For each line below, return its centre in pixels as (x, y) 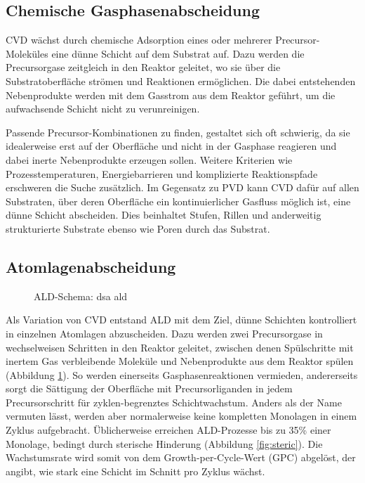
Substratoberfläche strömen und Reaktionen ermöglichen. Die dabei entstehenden (181, 80)
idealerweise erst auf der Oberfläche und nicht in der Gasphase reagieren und (171, 146)
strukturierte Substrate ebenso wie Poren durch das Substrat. (138, 228)
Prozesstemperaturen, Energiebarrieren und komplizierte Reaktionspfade (162, 173)
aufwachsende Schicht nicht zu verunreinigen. (103, 109)
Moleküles (27, 53)
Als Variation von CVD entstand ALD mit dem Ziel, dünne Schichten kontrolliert (181, 320)
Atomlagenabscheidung (91, 266)
